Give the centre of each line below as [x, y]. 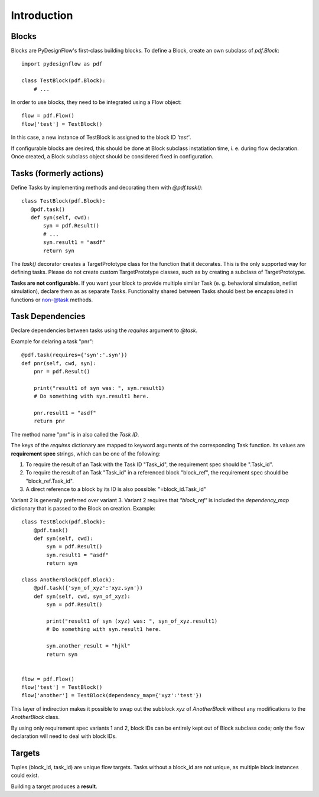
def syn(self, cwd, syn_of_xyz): [82, 596]
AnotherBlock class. [35, 717]
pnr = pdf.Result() [62, 372]
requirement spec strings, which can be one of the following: [86, 453]
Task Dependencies [48, 316]
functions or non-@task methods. [52, 300]
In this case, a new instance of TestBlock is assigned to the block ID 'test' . [101, 137]
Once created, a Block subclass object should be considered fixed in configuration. [112, 156]
